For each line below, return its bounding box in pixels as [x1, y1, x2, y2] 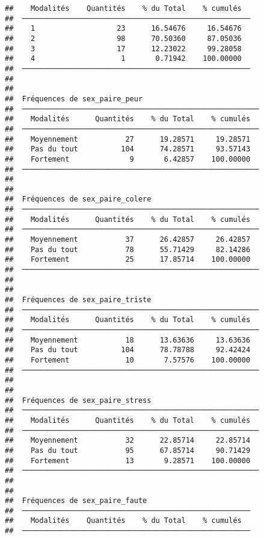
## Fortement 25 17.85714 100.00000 [5, 255, 251, 264]
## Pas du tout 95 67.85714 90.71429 [5, 446, 251, 455]
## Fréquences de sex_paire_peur [5, 94, 143, 103]
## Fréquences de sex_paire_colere [5, 195, 152, 204]
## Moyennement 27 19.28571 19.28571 [5, 134, 251, 144]
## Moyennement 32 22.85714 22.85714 [5, 436, 251, 445]
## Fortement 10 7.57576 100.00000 [5, 355, 251, 364]
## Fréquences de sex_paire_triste [5, 296, 152, 305]
